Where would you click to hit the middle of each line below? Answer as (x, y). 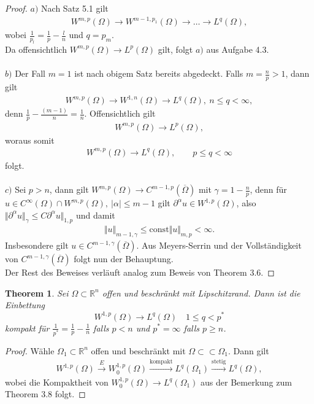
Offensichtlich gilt (123, 113)
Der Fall (30, 73)
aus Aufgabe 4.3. (238, 49)
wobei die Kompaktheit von (57, 382)
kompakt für (27, 328)
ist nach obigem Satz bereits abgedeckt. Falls (159, 73)
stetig (219, 362)
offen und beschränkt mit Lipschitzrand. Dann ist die (201, 293)
